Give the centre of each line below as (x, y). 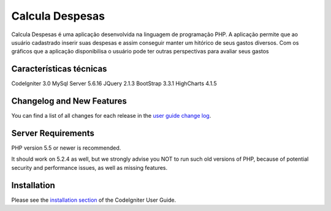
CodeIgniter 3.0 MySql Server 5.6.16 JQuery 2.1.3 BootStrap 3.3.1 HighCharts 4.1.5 (114, 83)
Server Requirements (53, 133)
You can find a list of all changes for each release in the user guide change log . (111, 116)
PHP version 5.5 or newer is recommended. (66, 148)
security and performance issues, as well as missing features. (89, 167)
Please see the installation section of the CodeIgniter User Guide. (94, 200)
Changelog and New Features (69, 101)
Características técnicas (59, 69)
